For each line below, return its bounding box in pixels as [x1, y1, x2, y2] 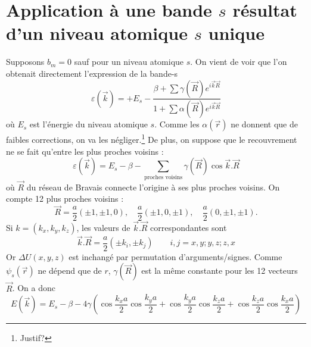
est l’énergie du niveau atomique [29, 118, 148, 130]
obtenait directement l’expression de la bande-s [6, 67, 178, 79]
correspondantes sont [150, 221, 227, 233]
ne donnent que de [231, 118, 298, 130]
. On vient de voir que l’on [190, 55, 287, 68]
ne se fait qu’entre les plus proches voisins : [6, 145, 164, 157]
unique [208, 21, 265, 45]
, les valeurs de [76, 221, 130, 233]
